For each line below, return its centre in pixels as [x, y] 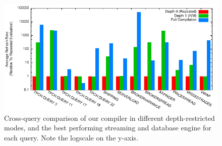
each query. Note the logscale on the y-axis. [71, 137]
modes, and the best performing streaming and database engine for [108, 128]
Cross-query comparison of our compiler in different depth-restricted [109, 118]
